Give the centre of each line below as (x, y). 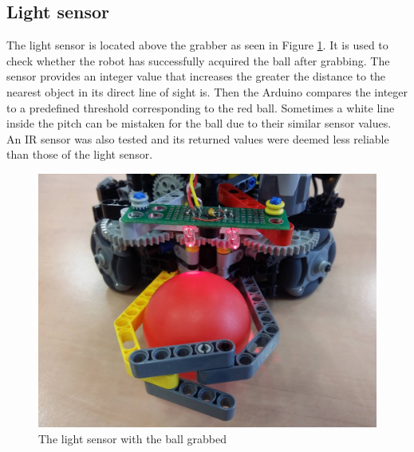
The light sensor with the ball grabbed (132, 438)
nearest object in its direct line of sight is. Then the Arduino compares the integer (207, 91)
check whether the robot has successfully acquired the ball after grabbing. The (198, 60)
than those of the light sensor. (80, 154)
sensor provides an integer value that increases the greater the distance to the (196, 76)
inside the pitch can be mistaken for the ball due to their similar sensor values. (199, 123)
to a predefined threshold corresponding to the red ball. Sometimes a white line (201, 107)
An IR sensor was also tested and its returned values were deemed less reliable (198, 138)
